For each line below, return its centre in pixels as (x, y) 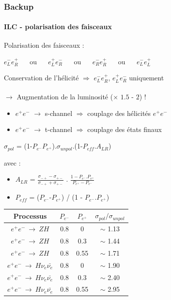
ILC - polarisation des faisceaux (58, 26)
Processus (30, 216)
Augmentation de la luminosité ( (65, 97)
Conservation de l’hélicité (41, 78)
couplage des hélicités (119, 113)
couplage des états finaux (124, 129)
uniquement (147, 78)
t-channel (59, 129)
